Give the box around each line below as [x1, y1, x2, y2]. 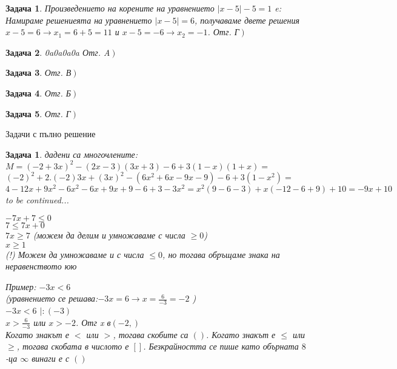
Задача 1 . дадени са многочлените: [5, 147, 138, 160]
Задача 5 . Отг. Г [5, 107, 71, 120]
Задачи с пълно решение [5, 127, 96, 140]
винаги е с [32, 351, 70, 364]
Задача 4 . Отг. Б [5, 86, 72, 99]
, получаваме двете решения [195, 13, 299, 26]
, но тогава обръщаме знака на [162, 248, 280, 260]
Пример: [5, 280, 36, 293]
